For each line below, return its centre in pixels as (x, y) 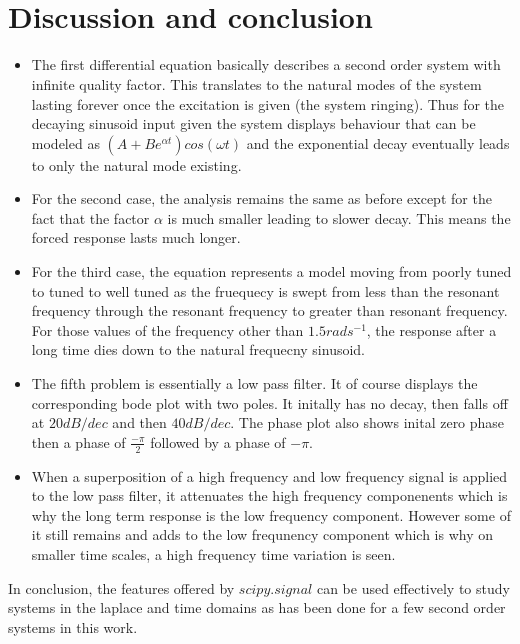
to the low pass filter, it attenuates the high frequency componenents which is (269, 495)
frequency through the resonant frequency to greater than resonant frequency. (269, 310)
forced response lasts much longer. (136, 237)
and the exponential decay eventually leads (378, 142)
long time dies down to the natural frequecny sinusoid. (198, 349)
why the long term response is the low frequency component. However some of (271, 514)
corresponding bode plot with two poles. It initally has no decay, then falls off (269, 402)
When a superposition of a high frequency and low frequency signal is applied (269, 475)
